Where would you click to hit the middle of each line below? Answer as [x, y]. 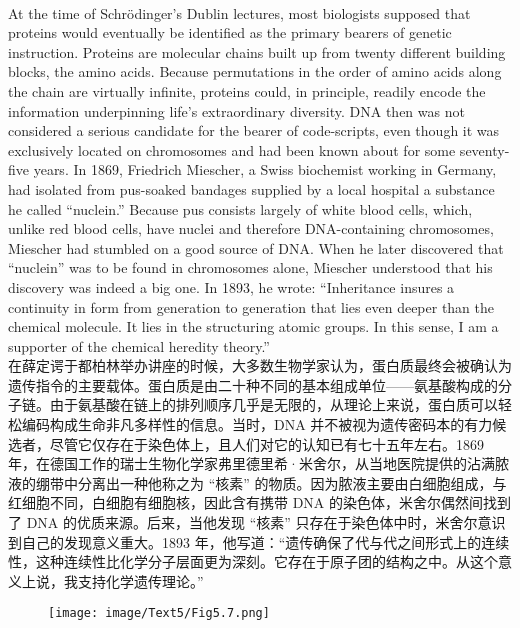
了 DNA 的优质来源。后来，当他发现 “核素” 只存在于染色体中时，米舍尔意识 [257, 522]
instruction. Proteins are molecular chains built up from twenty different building [257, 51]
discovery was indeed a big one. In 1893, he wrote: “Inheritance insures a [231, 286]
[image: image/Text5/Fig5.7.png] [159, 613]
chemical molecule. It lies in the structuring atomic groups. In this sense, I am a [253, 326]
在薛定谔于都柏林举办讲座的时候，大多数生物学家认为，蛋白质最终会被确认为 [260, 365]
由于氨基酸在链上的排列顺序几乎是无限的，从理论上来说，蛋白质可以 [273, 404]
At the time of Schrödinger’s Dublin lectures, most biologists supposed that [239, 12]
